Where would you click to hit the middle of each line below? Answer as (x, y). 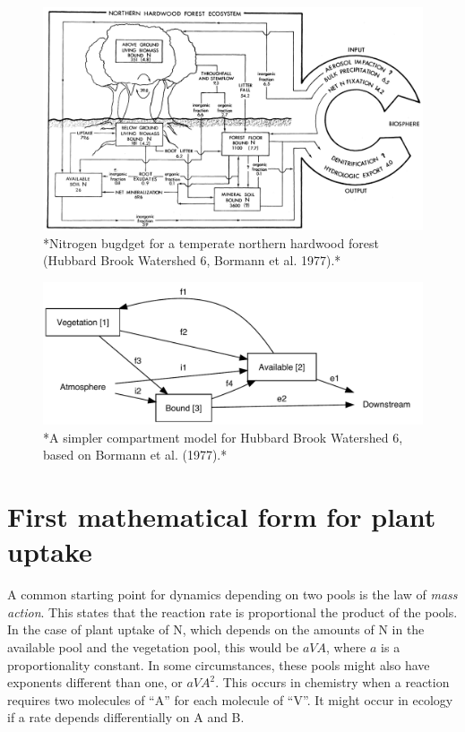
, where (346, 646)
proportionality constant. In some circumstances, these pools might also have (219, 664)
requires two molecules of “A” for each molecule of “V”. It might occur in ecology (230, 699)
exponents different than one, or (95, 682)
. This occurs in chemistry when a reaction (332, 682)
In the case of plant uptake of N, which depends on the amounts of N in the (216, 629)
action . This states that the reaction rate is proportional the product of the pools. (232, 611)
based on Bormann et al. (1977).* (135, 455)
